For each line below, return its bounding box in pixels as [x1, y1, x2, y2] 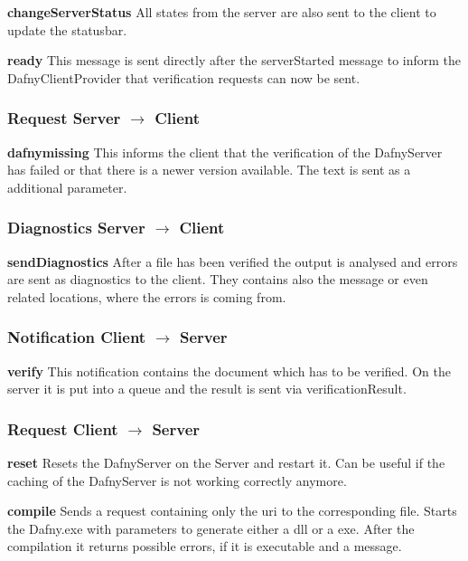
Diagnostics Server [7, 216, 145, 239]
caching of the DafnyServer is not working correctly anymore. [7, 471, 347, 490]
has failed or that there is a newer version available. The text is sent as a [7, 160, 411, 179]
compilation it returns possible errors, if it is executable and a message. [7, 537, 402, 556]
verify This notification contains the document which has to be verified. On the [7, 361, 451, 380]
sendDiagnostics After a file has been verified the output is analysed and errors [7, 252, 458, 271]
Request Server [7, 107, 121, 129]
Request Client [7, 417, 118, 440]
